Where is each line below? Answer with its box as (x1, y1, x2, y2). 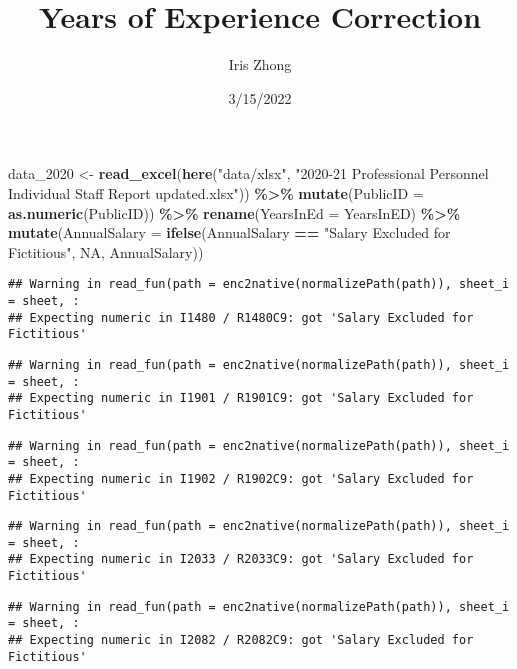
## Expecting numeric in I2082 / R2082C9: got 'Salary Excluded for (8, 633, 474, 648)
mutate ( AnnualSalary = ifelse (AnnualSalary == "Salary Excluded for (8, 222, 451, 243)
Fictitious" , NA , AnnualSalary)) (8, 241, 204, 262)
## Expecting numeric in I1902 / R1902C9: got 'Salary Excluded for (8, 471, 474, 486)
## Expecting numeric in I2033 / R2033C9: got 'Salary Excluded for (8, 552, 474, 567)
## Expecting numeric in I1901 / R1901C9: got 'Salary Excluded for (8, 391, 474, 406)
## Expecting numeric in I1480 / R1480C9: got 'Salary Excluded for (8, 310, 474, 325)
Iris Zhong (228, 54, 292, 75)
